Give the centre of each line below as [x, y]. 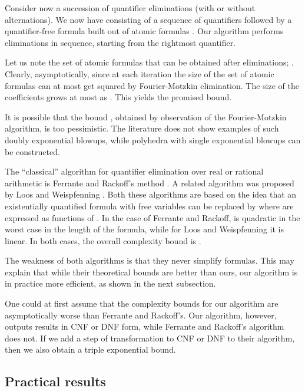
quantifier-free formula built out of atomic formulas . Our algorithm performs [144, 31]
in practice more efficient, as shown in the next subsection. [110, 283]
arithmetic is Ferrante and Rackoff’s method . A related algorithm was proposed [150, 183]
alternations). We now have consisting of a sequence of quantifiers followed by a [148, 19]
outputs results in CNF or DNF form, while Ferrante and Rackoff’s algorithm [145, 326]
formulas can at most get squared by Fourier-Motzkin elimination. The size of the [152, 85]
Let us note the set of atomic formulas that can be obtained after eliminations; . [149, 62]
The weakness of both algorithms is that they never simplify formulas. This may [150, 260]
